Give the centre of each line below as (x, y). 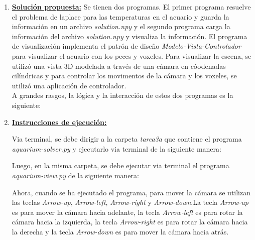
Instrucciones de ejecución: (59, 122)
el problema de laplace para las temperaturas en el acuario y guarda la (120, 16)
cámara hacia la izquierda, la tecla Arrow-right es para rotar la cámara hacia (130, 222)
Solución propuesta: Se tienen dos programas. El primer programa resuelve (131, 7)
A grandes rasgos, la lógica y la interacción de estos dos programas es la (122, 95)
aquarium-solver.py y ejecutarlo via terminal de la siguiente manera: (116, 148)
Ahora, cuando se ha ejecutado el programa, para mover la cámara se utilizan (131, 192)
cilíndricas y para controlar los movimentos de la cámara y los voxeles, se (124, 76)
